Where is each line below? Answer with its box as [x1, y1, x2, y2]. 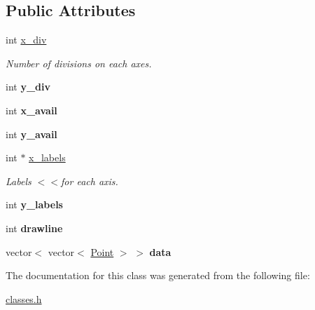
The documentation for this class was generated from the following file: [6, 268, 310, 283]
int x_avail [6, 102, 57, 117]
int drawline [6, 220, 63, 235]
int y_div [6, 79, 50, 94]
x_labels [29, 150, 66, 165]
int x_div [6, 32, 47, 47]
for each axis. [61, 173, 118, 188]
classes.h [6, 291, 42, 306]
